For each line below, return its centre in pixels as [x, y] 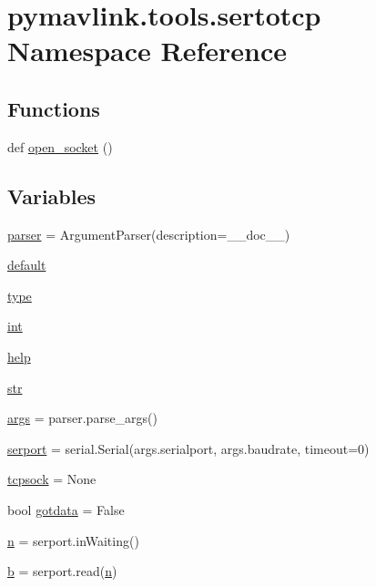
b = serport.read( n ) [62, 571]
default [27, 265]
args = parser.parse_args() [83, 418]
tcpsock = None [52, 479]
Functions [54, 108]
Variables [52, 196]
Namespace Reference [147, 51]
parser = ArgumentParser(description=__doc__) [149, 234]
